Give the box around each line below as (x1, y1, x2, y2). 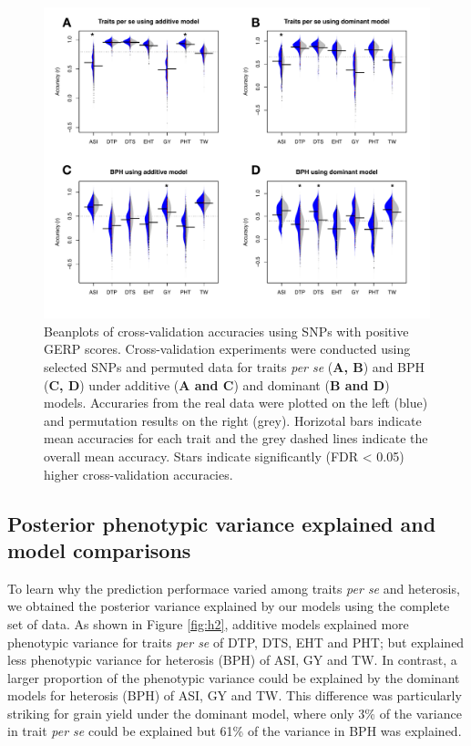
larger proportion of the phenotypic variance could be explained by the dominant (7, 668, 460, 687)
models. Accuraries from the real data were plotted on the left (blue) (44, 393, 428, 412)
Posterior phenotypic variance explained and (7, 509, 436, 537)
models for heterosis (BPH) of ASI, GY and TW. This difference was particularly (7, 686, 462, 705)
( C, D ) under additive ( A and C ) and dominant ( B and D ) (44, 375, 390, 394)
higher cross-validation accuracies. (44, 464, 233, 483)
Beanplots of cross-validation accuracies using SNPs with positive (44, 321, 409, 340)
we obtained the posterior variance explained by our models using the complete (7, 596, 450, 616)
